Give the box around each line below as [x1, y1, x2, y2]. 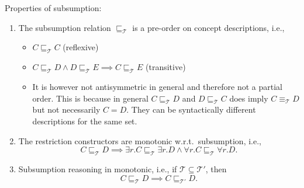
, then [205, 162, 227, 175]
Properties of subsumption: [5, 2, 102, 13]
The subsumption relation [18, 21, 111, 33]
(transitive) [146, 61, 186, 73]
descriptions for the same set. [32, 114, 137, 127]
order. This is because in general [32, 92, 148, 104]
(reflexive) [63, 41, 99, 53]
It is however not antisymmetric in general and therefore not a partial [32, 80, 282, 92]
